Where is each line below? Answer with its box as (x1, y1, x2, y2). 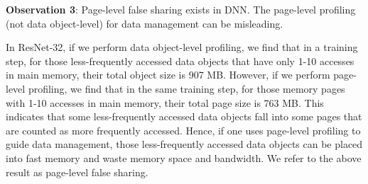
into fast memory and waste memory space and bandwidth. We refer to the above (6, 150, 362, 165)
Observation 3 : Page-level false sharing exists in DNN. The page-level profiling (6, 2, 356, 16)
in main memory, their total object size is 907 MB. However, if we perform (6, 67, 330, 82)
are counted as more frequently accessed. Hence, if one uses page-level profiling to (6, 122, 361, 137)
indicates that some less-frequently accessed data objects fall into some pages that (6, 109, 362, 124)
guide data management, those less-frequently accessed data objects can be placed (6, 137, 363, 151)
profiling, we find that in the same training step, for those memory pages (28, 81, 345, 96)
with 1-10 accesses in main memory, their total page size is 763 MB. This (6, 95, 324, 110)
